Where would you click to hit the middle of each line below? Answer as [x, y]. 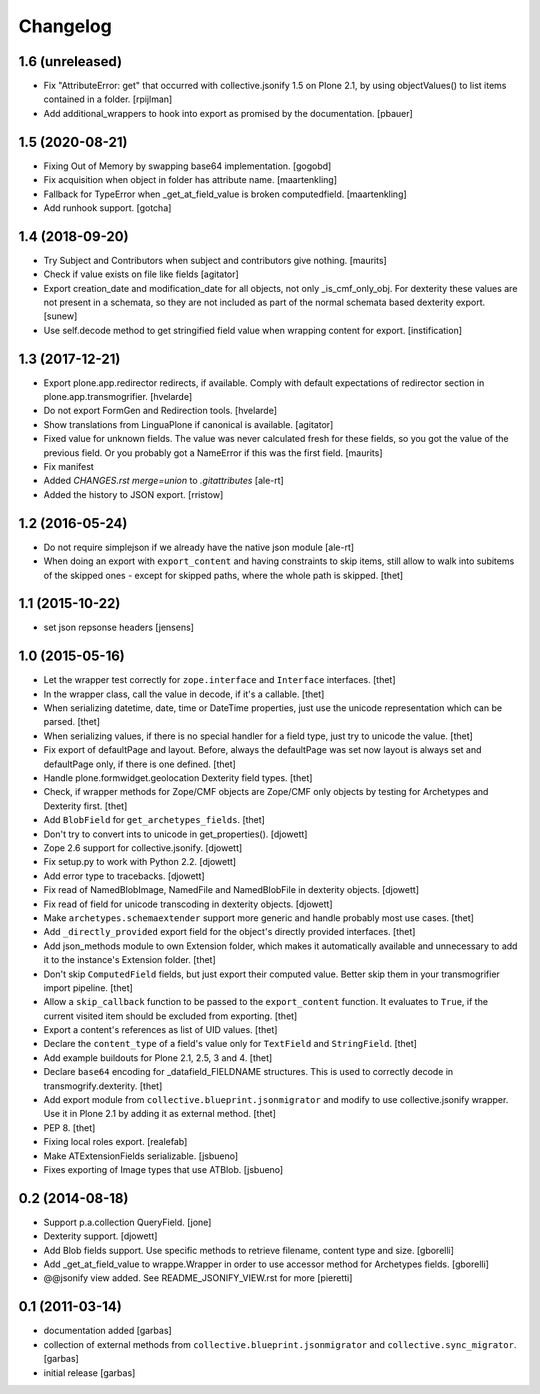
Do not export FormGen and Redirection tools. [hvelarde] [160, 411]
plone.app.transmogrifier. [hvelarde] [118, 397]
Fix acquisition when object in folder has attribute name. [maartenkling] [190, 180]
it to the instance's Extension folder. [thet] [130, 960]
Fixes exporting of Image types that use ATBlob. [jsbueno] [163, 1169]
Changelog [65, 26]
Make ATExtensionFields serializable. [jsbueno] [141, 1156]
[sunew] [60, 316]
